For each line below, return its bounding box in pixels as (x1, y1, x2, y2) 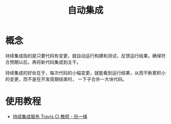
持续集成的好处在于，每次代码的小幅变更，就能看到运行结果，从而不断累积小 (5, 69, 166, 76)
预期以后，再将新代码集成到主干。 (9, 59, 81, 65)
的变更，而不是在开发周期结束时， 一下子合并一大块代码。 (5, 76, 127, 82)
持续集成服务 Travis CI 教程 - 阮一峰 (12, 113, 88, 119)
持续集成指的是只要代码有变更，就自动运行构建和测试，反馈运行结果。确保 (5, 53, 161, 59)
